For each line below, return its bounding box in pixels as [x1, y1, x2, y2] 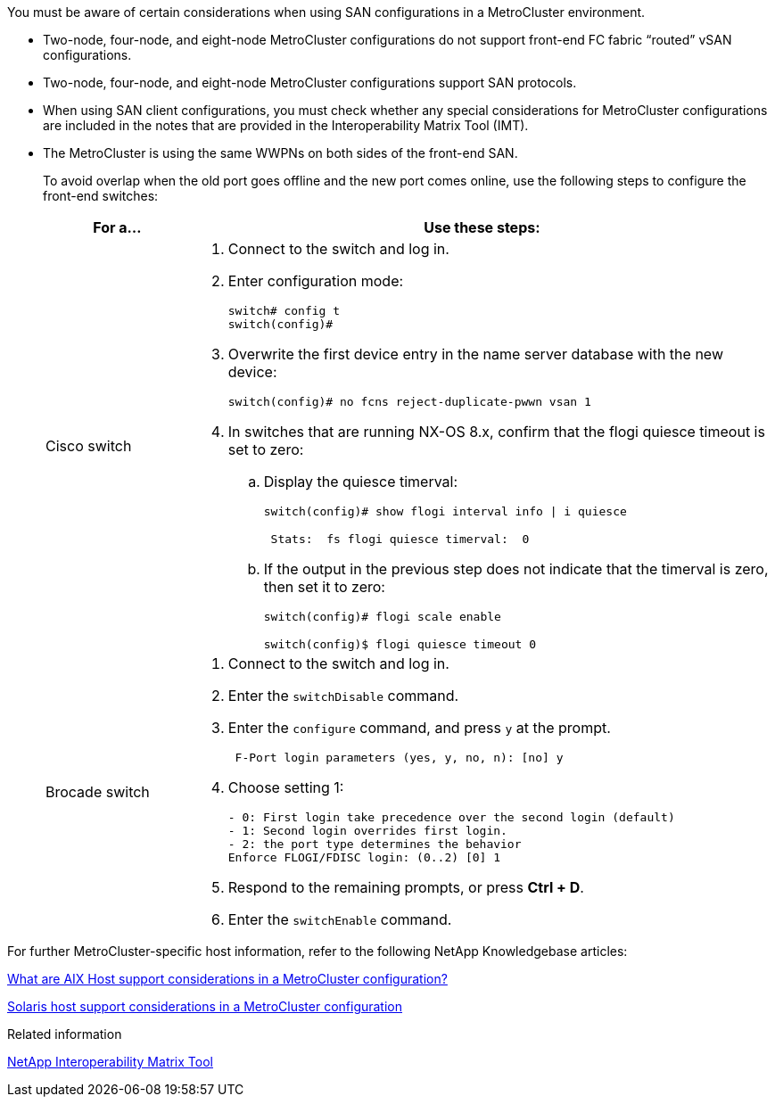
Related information [7, 1026, 122, 1042]
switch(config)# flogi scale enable [263, 610, 501, 623]
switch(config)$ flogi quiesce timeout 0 [263, 638, 537, 651]
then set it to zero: [263, 578, 385, 596]
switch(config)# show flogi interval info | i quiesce [263, 505, 627, 518]
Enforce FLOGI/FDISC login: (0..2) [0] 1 [227, 851, 501, 864]
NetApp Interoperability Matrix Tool [7, 1054, 213, 1069]
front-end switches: [43, 188, 159, 203]
